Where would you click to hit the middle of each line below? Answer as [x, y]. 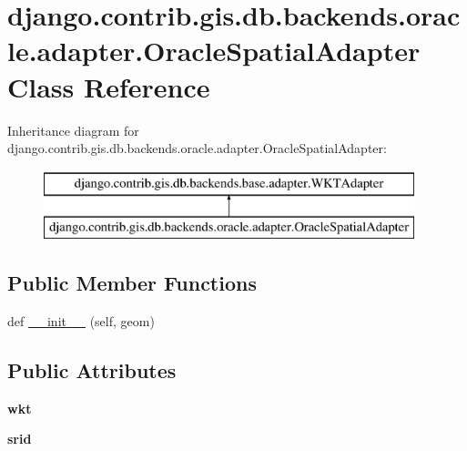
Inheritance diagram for [73, 130]
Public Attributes [92, 370]
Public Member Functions [132, 283]
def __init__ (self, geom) [81, 321]
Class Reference [109, 86]
